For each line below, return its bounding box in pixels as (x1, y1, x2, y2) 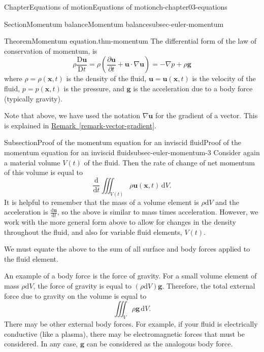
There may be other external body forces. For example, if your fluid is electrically (4, 318, 258, 329)
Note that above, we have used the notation (4, 110, 141, 121)
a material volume (4, 157, 60, 167)
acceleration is (4, 206, 48, 217)
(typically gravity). (4, 93, 62, 103)
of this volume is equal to (4, 167, 83, 178)
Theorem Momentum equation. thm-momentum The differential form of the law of (4, 36, 257, 46)
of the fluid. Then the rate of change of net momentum (84, 157, 255, 167)
